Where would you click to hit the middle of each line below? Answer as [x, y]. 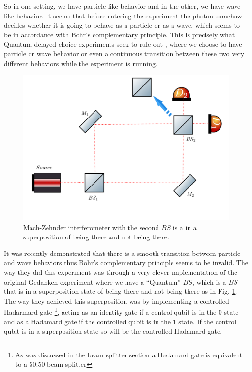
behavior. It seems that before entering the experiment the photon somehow [129, 15]
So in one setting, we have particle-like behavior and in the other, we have [114, 6]
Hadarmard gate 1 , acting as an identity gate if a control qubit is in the [110, 311]
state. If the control [207, 321]
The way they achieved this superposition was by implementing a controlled [117, 300]
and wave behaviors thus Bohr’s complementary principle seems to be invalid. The [126, 262]
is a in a [185, 227]
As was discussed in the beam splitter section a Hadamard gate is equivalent [129, 354]
